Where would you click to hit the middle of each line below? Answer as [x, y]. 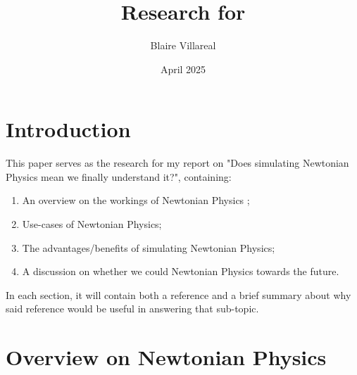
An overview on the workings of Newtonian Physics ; [136, 200]
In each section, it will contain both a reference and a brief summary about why [178, 294]
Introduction [68, 129]
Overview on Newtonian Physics [166, 357]
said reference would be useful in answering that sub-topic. [132, 309]
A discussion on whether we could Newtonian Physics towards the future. [181, 271]
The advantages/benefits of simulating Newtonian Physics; [149, 247]
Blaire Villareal [183, 45]
